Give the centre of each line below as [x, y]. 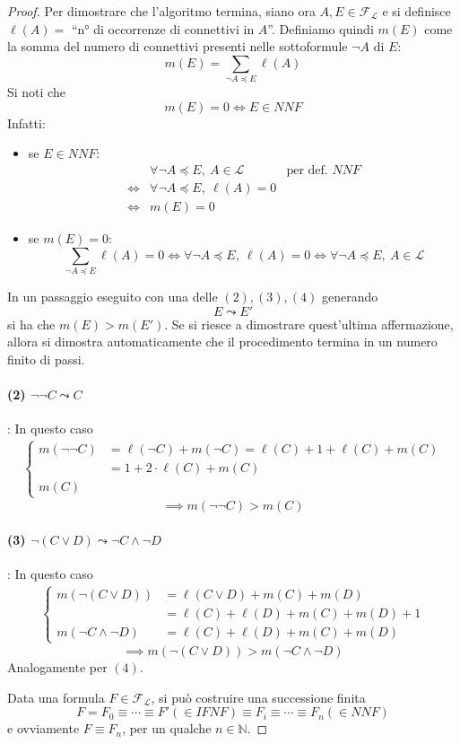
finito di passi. [46, 359]
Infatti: [26, 123]
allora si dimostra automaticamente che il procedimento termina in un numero [222, 341]
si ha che [31, 324]
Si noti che [36, 92]
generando [350, 296]
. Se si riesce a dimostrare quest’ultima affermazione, [309, 324]
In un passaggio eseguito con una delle [113, 296]
